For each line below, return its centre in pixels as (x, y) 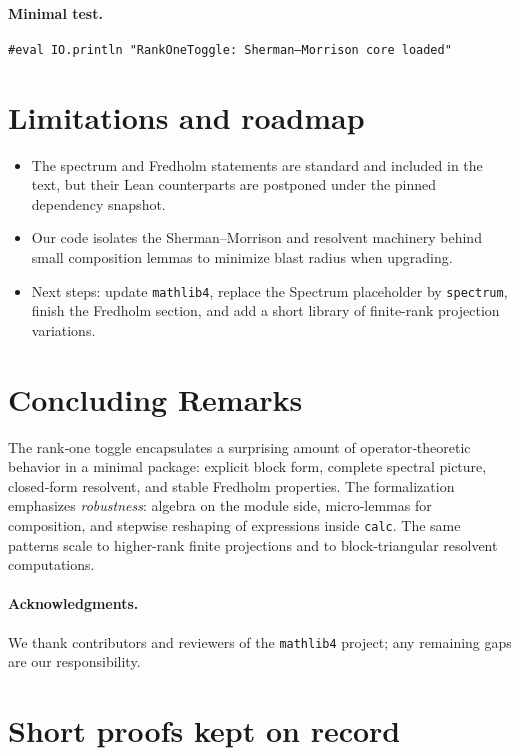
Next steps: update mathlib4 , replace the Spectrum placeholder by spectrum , (269, 290)
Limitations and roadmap (186, 116)
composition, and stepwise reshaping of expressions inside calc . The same (234, 524)
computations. (51, 564)
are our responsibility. (74, 661)
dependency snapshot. (98, 203)
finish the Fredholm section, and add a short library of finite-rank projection (265, 310)
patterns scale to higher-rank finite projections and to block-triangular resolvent (253, 544)
